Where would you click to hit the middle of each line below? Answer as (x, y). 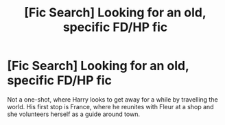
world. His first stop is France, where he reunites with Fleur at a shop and (110, 106)
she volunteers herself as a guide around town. (74, 114)
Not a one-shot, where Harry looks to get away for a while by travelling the (113, 99)
